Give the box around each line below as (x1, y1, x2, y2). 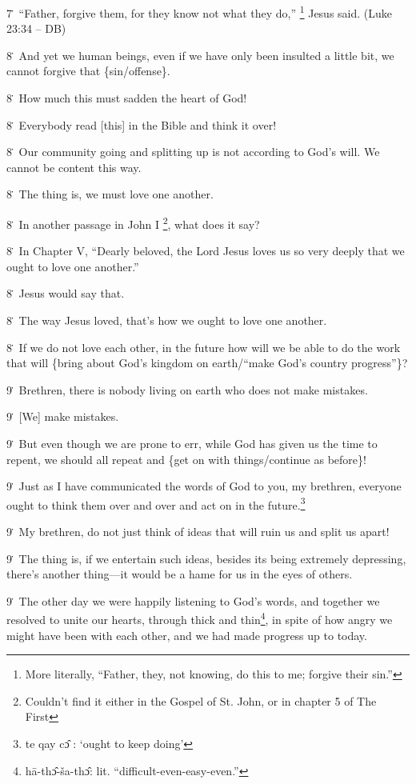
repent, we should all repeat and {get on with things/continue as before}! (6, 450, 366, 467)
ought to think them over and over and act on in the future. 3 (6, 494, 306, 513)
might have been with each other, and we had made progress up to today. (6, 626, 367, 643)
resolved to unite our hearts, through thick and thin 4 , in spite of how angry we (6, 609, 393, 628)
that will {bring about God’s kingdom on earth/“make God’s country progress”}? (6, 354, 408, 371)
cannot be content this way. (6, 158, 142, 175)
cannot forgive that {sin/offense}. (6, 62, 170, 79)
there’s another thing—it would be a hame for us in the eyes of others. (6, 566, 353, 582)
